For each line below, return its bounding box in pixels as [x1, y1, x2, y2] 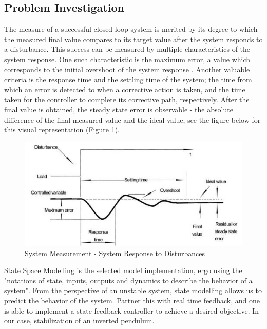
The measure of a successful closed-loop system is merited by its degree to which [4, 24, 258, 34]
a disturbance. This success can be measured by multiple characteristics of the [4, 44, 251, 54]
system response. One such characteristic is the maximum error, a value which [4, 53, 251, 64]
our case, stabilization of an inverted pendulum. [4, 315, 155, 326]
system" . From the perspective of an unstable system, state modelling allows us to [4, 285, 262, 296]
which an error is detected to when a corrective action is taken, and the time [4, 84, 245, 94]
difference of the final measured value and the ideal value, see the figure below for [4, 114, 261, 125]
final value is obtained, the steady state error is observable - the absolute [4, 104, 233, 114]
